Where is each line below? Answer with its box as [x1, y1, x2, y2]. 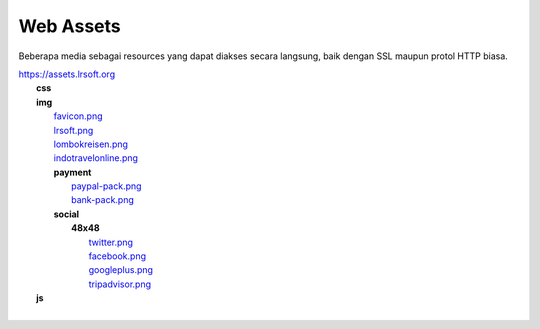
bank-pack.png [71, 194, 135, 206]
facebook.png [88, 250, 147, 262]
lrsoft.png [53, 124, 94, 136]
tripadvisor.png [88, 278, 152, 290]
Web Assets [18, 15, 121, 37]
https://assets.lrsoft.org [18, 68, 115, 80]
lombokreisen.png [53, 138, 129, 150]
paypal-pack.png [71, 180, 142, 192]
